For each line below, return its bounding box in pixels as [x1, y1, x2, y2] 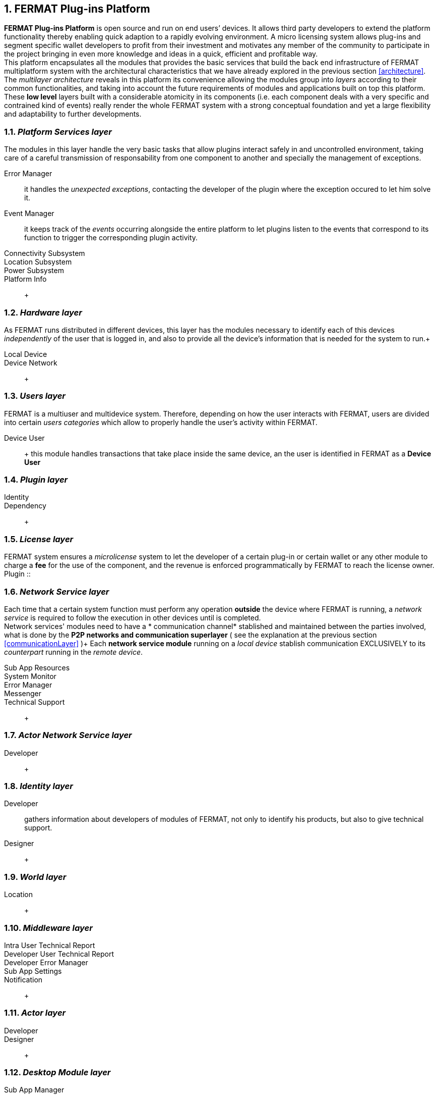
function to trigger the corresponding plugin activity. [24, 233, 198, 242]
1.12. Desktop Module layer [4, 1067, 111, 1078]
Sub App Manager [4, 1085, 65, 1094]
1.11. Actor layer [4, 1008, 66, 1018]
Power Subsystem [4, 266, 64, 275]
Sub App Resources [4, 663, 70, 672]
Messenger [4, 689, 42, 698]
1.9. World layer [4, 871, 67, 882]
